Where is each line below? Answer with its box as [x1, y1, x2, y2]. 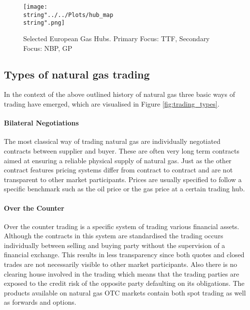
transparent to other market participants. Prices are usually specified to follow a [4, 174, 242, 184]
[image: [23, 3, 48, 10]
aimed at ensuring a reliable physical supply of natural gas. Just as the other [4, 155, 232, 165]
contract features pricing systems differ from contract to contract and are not [4, 165, 233, 175]
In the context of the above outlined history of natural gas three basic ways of [4, 89, 235, 99]
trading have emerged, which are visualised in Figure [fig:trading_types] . [4, 98, 220, 108]
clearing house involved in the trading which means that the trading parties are [4, 268, 239, 279]
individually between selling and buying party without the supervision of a [4, 240, 225, 250]
